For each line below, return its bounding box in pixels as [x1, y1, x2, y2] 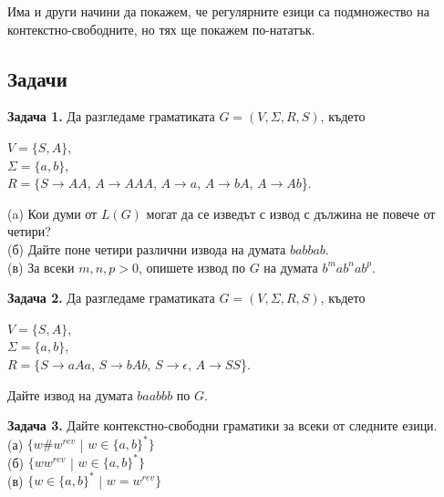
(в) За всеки [7, 257, 75, 276]
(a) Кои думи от [7, 203, 98, 223]
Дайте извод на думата [7, 385, 133, 404]
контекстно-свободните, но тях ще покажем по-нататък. [7, 19, 315, 38]
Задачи [7, 64, 67, 92]
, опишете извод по [139, 257, 245, 276]
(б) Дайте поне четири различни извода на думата [7, 239, 286, 258]
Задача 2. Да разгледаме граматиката [7, 288, 215, 307]
